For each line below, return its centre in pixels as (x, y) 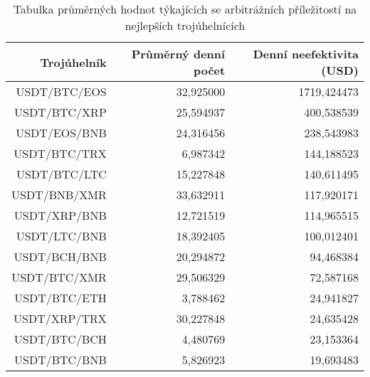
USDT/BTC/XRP (60, 112)
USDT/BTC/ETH (60, 298)
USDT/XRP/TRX (60, 318)
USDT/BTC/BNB (60, 360)
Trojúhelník (73, 62)
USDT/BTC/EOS (61, 91)
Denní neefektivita (306, 54)
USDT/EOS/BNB (61, 133)
